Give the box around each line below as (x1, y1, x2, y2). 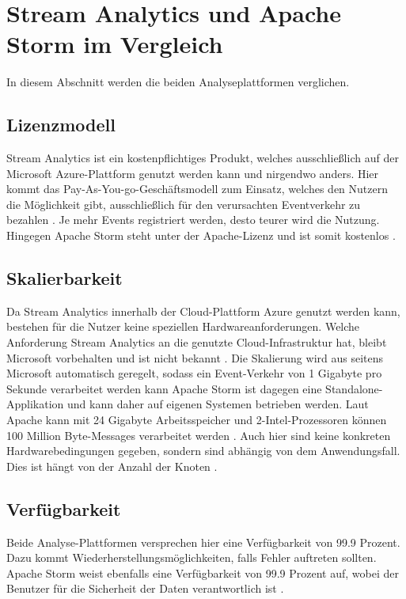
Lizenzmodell (6, 112, 116, 137)
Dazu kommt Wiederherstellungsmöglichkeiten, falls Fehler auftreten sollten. (6, 549, 377, 566)
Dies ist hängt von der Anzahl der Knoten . (6, 457, 218, 474)
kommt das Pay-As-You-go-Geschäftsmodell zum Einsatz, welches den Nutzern (6, 180, 388, 197)
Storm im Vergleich (6, 28, 223, 60)
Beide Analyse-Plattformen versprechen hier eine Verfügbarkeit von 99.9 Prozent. (6, 533, 400, 550)
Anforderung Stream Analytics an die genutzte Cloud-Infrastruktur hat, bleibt (6, 334, 387, 351)
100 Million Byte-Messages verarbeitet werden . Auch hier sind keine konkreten (6, 427, 391, 443)
